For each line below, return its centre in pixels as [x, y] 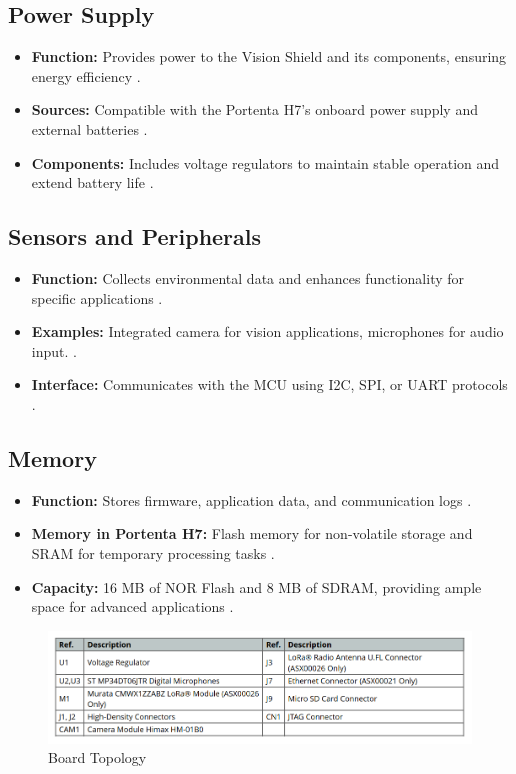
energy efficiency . [86, 75]
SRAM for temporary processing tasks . [153, 552]
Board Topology [97, 757]
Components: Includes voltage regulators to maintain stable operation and [265, 162]
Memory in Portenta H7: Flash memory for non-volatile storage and [252, 533]
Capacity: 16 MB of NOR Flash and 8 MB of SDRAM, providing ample [256, 586]
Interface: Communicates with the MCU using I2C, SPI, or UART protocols [269, 384]
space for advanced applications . [132, 606]
